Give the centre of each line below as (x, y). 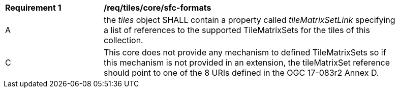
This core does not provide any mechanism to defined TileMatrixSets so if (245, 52)
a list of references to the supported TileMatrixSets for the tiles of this (237, 30)
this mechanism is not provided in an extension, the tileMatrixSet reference (247, 63)
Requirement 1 (33, 8)
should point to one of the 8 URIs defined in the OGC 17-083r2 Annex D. (241, 73)
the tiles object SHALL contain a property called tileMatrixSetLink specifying (250, 20)
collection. (124, 40)
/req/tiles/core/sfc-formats (158, 8)
